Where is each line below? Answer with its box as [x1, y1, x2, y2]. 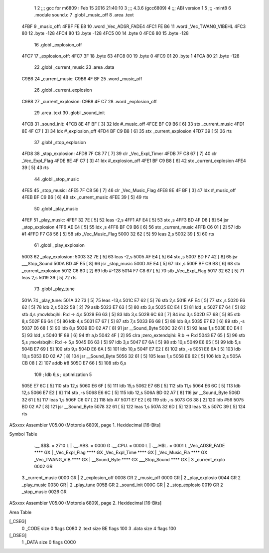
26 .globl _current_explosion [34, 87, 92, 93]
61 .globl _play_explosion [34, 242, 85, 248]
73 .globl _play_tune [34, 286, 75, 292]
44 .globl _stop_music [34, 176, 79, 182]
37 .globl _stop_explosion [34, 140, 86, 146]
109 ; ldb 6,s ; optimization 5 [34, 371, 92, 377]
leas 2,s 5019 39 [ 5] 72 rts [21, 274, 77, 280]
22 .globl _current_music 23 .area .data [34, 64, 115, 70]
